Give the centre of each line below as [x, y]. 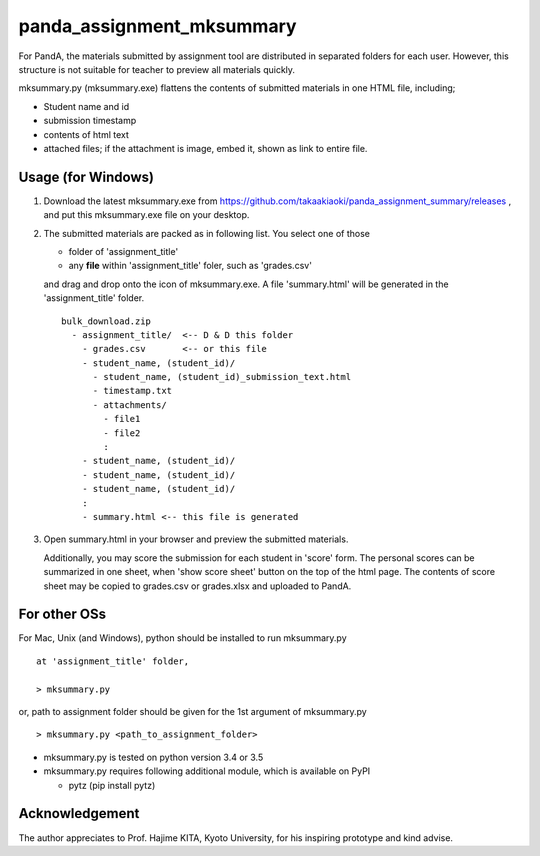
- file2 [122, 433]
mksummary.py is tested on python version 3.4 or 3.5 [153, 757]
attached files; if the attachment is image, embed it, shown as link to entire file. [205, 148]
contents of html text [86, 134]
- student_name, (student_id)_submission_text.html [222, 377]
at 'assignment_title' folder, [113, 661]
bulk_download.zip [106, 321]
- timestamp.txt [132, 391]
